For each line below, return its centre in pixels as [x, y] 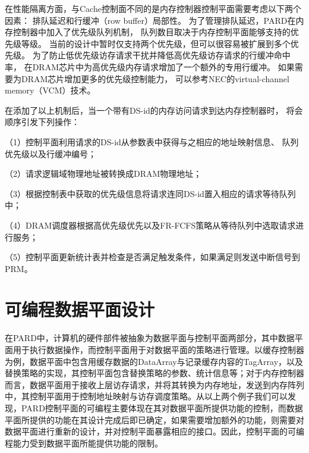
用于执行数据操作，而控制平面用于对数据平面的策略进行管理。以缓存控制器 [158, 349]
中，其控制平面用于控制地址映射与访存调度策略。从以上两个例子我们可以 [146, 396]
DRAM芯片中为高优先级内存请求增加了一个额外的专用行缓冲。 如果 [163, 66]
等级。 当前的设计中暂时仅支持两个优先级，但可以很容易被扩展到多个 [156, 43]
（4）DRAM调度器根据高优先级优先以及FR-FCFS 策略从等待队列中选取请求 [150, 225]
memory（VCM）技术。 [50, 90]
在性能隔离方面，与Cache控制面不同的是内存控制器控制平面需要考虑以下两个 [153, 8]
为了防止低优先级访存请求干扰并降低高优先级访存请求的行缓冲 [153, 55]
